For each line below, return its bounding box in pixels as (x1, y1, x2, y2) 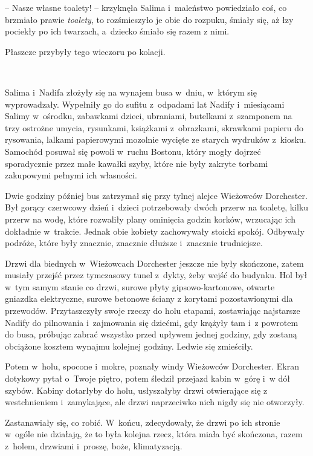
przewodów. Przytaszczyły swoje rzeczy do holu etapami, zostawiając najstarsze (5, 304, 300, 317)
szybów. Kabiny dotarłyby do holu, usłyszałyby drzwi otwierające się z (5, 383, 268, 396)
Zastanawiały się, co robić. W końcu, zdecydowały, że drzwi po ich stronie (5, 415, 280, 428)
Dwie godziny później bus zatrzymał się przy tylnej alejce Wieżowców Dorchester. (5, 189, 308, 201)
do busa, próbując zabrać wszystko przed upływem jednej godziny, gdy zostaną (5, 328, 297, 340)
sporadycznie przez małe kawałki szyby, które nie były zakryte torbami (5, 157, 268, 169)
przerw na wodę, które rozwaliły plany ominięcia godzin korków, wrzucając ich (5, 212, 295, 225)
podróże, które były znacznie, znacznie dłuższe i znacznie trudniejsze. (5, 236, 263, 249)
